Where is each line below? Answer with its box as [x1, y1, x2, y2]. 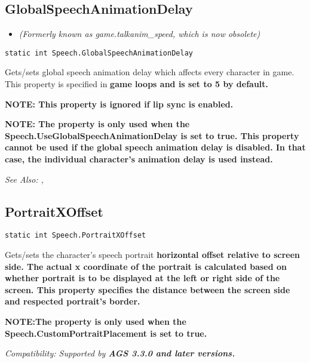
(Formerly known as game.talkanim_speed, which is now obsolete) [19, 27, 260, 40]
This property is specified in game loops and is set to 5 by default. [5, 78, 269, 90]
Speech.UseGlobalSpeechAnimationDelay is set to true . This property [5, 129, 299, 141]
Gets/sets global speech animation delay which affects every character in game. [5, 66, 294, 78]
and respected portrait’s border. [5, 295, 140, 307]
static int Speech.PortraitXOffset [5, 231, 146, 240]
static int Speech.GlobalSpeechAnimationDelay [5, 48, 193, 57]
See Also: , [5, 173, 44, 185]
